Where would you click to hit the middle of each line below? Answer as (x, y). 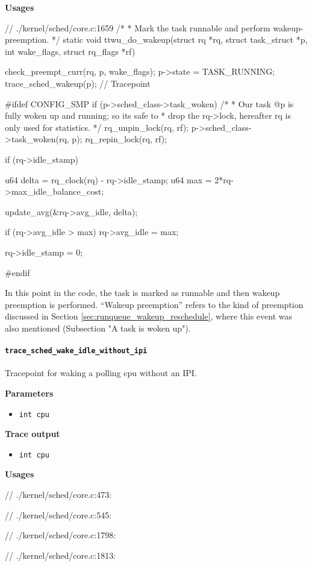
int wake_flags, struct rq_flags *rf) (70, 51)
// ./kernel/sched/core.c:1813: (61, 555)
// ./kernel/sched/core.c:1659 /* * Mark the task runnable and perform (138, 27)
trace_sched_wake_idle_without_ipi (76, 351)
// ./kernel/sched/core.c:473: (58, 495)
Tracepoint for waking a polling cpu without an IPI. (101, 373)
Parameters (29, 393)
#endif (17, 272)
